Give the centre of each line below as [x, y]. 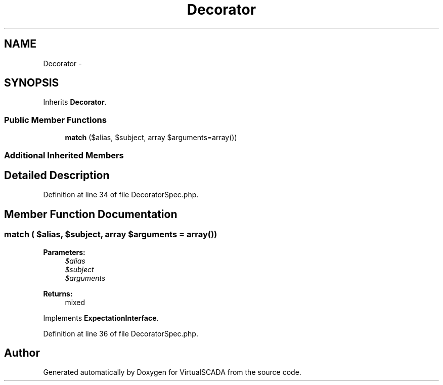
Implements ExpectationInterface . [101, 318]
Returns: [58, 293]
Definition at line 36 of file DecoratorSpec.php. [121, 333]
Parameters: [64, 252]
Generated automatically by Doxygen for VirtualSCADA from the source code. [172, 372]
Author [22, 353]
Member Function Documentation [91, 214]
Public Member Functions [55, 120]
